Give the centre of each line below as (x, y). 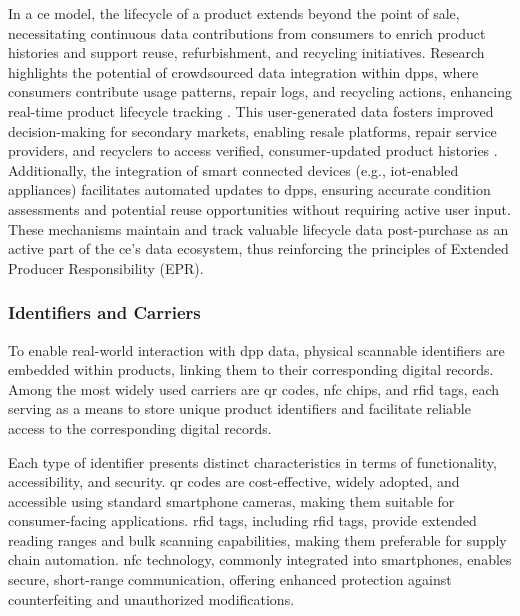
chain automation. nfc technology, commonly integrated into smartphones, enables (260, 559)
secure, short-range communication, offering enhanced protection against (230, 579)
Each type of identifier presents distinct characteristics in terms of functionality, (252, 461)
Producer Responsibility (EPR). (106, 267)
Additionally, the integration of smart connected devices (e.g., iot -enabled (233, 169)
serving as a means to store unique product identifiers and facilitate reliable (239, 408)
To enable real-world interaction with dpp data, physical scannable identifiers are (256, 349)
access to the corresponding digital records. (140, 427)
